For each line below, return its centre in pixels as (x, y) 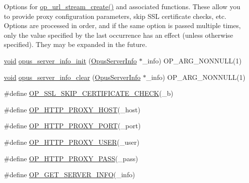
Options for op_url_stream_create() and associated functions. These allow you (122, 6)
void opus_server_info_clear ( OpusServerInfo (72, 77)
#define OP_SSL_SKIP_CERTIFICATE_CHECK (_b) (89, 93)
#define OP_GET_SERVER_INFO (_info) (70, 175)
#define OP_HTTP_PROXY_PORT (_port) (72, 126)
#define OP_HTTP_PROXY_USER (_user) (72, 142)
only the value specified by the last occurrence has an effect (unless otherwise (119, 35)
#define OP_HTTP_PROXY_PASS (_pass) (71, 158)
